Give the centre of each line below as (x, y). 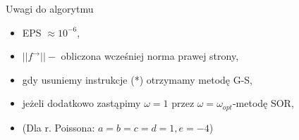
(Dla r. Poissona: (59, 127)
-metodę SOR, (263, 103)
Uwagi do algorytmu (50, 8)
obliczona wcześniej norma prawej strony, (150, 56)
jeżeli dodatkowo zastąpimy (81, 103)
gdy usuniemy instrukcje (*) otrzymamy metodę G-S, (138, 79)
